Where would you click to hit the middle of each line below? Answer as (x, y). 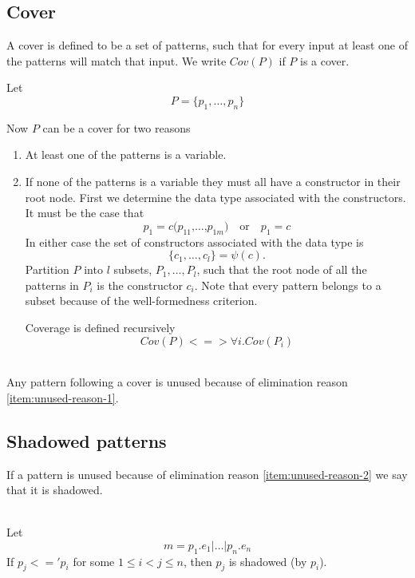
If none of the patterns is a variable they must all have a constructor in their (213, 181)
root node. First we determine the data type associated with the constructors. (215, 197)
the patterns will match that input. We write (117, 60)
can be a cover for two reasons (117, 127)
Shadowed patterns (87, 440)
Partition (47, 269)
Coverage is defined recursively (100, 327)
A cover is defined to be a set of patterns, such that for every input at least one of (207, 45)
